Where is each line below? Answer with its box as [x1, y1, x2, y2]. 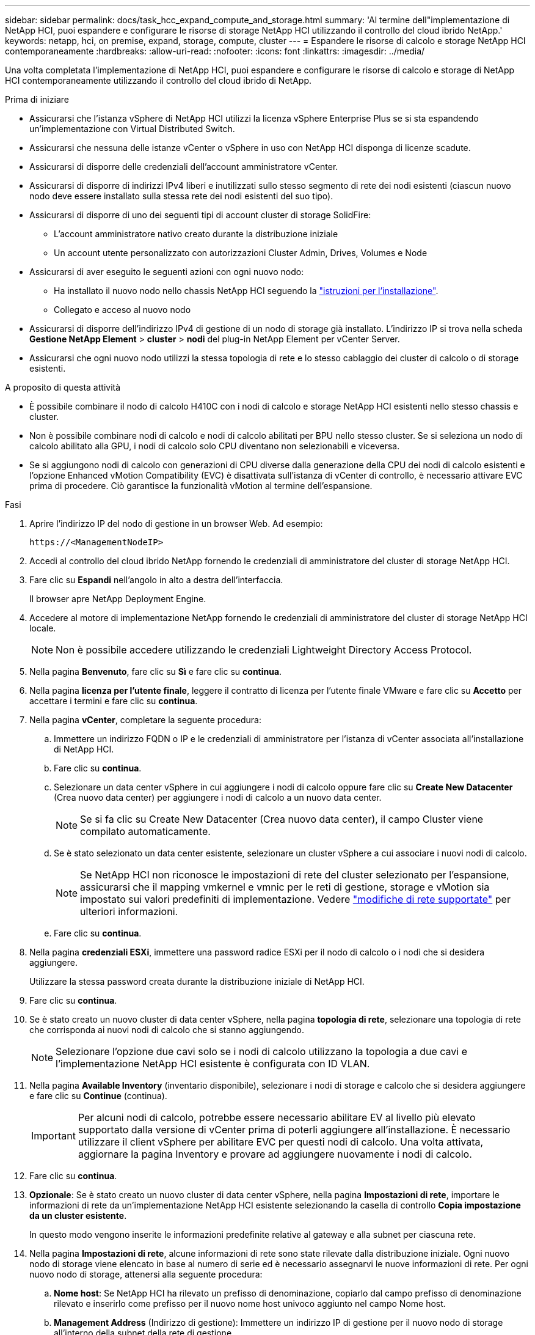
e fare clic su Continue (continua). [29, 1090, 167, 1101]
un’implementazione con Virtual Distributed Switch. [29, 123, 235, 134]
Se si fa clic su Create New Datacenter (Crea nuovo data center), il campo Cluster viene [80, 813, 484, 825]
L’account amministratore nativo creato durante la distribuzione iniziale [54, 229, 338, 239]
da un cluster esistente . [29, 1210, 127, 1221]
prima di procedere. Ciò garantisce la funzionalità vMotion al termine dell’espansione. [29, 480, 373, 491]
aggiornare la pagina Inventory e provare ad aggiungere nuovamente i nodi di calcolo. [78, 1148, 472, 1160]
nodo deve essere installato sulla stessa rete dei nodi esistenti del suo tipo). [29, 191, 333, 201]
